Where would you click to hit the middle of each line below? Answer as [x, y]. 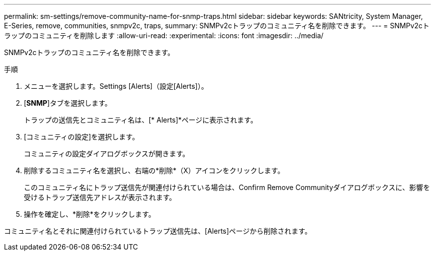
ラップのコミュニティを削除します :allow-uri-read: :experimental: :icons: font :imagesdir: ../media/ [164, 35]
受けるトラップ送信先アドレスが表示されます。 [100, 197]
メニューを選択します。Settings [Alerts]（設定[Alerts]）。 [116, 86]
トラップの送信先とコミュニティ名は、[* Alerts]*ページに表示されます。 [141, 120]
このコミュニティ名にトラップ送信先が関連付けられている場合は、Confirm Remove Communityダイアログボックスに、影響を [227, 187]
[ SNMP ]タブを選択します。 [68, 103]
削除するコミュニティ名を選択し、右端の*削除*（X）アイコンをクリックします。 [154, 170]
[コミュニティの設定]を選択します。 [81, 137]
